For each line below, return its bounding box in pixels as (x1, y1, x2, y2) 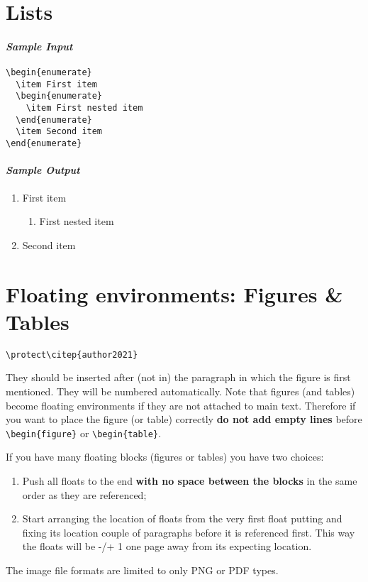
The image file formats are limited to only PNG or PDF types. (6, 562, 279, 577)
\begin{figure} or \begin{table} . (6, 425, 162, 440)
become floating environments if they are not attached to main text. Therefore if (6, 397, 356, 412)
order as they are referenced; (22, 487, 147, 502)
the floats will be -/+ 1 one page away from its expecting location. (22, 539, 312, 554)
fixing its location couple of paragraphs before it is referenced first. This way (22, 525, 355, 539)
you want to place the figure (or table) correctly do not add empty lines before (6, 412, 362, 427)
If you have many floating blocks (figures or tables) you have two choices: (6, 449, 324, 464)
